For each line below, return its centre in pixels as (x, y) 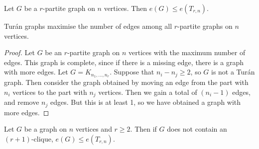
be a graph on (45, 129)
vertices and (94, 129)
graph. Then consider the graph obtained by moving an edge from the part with (126, 82)
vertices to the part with (50, 92)
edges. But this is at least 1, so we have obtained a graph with (145, 102)
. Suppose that (132, 72)
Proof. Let (19, 52)
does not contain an (197, 129)
